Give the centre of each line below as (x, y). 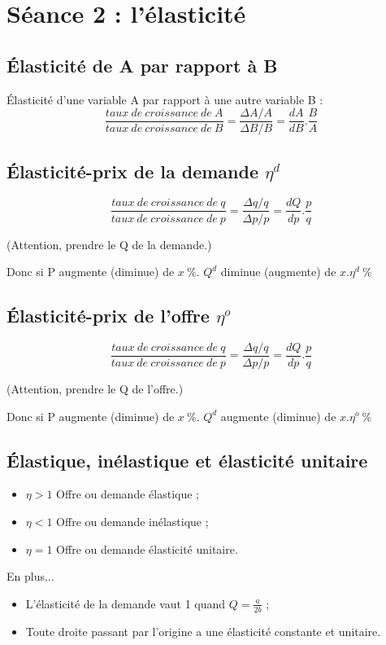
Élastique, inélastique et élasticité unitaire (187, 460)
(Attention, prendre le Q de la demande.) (109, 244)
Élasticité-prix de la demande (132, 171)
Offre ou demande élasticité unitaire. (147, 548)
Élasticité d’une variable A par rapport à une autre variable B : (165, 99)
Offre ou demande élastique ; (128, 494)
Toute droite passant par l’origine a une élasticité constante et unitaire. (203, 631)
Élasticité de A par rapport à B (142, 65)
